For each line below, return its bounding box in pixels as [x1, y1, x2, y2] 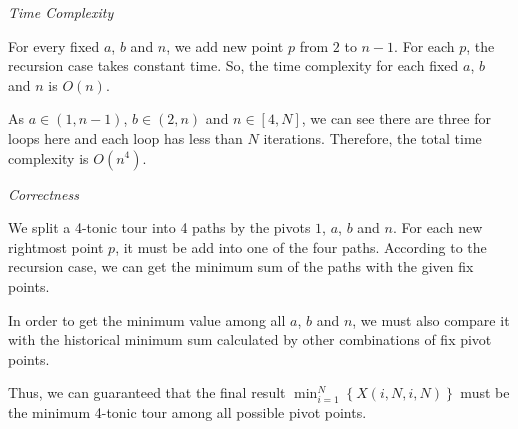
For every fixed [8, 35, 100, 56]
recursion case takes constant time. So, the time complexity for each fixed [8, 55, 459, 76]
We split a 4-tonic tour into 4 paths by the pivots [8, 217, 311, 238]
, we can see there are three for [301, 108, 491, 129]
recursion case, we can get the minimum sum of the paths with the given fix [8, 256, 474, 277]
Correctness [8, 183, 79, 204]
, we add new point [166, 35, 284, 56]
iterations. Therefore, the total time [263, 127, 482, 148]
